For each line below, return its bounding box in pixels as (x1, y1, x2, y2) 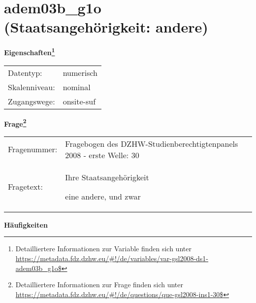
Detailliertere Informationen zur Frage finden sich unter (15, 279, 184, 290)
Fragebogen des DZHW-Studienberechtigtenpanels (65, 137, 238, 149)
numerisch (63, 67, 97, 78)
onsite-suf (63, 95, 96, 107)
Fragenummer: (8, 143, 58, 155)
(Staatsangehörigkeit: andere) (4, 17, 208, 37)
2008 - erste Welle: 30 (65, 149, 139, 161)
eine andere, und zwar (65, 190, 141, 202)
